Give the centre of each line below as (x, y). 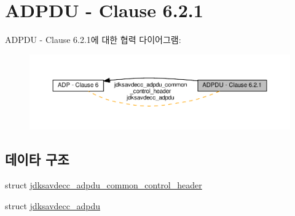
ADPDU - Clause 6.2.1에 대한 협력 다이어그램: (93, 40)
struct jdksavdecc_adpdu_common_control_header (104, 185)
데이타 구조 (37, 159)
